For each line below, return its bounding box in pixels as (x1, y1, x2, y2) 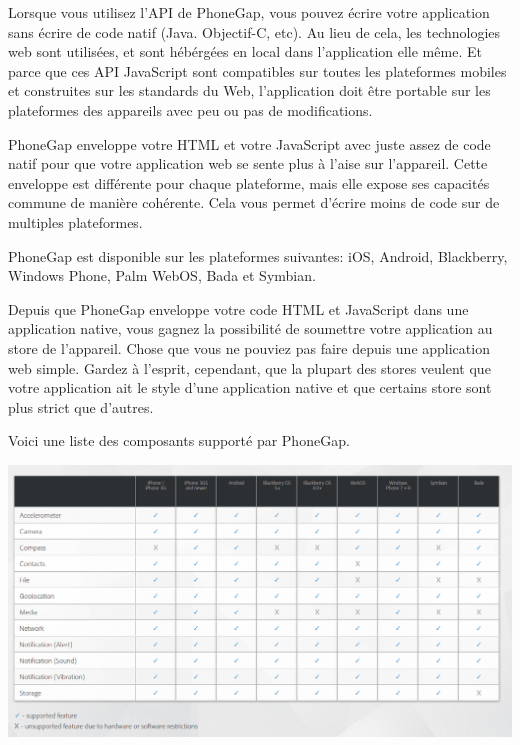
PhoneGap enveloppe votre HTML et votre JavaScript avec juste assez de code (8, 133, 491, 154)
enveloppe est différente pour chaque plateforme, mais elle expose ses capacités (8, 172, 490, 193)
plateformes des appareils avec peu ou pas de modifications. (8, 99, 373, 120)
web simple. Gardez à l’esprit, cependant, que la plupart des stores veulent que (8, 357, 491, 378)
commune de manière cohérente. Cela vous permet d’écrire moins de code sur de (8, 192, 500, 213)
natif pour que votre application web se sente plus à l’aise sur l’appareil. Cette (8, 153, 488, 174)
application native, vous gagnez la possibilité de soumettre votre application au (8, 318, 493, 339)
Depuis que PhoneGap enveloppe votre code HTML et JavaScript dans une (8, 298, 469, 319)
